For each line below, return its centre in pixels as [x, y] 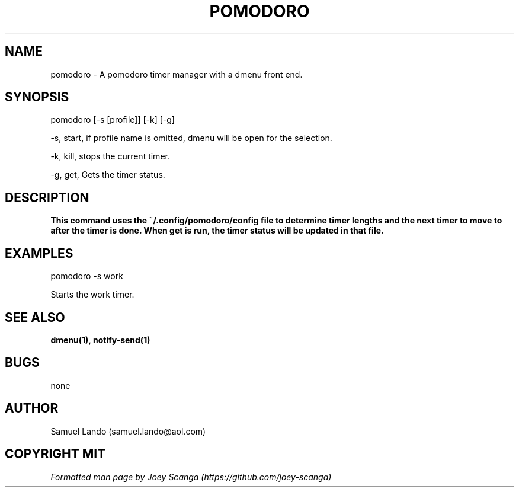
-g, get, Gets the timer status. [108, 175]
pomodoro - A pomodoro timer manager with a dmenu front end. [177, 74]
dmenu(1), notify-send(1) [100, 340]
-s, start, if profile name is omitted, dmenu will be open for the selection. [191, 138]
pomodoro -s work [87, 276]
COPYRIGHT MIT [55, 454]
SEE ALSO [35, 317]
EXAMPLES [39, 253]
